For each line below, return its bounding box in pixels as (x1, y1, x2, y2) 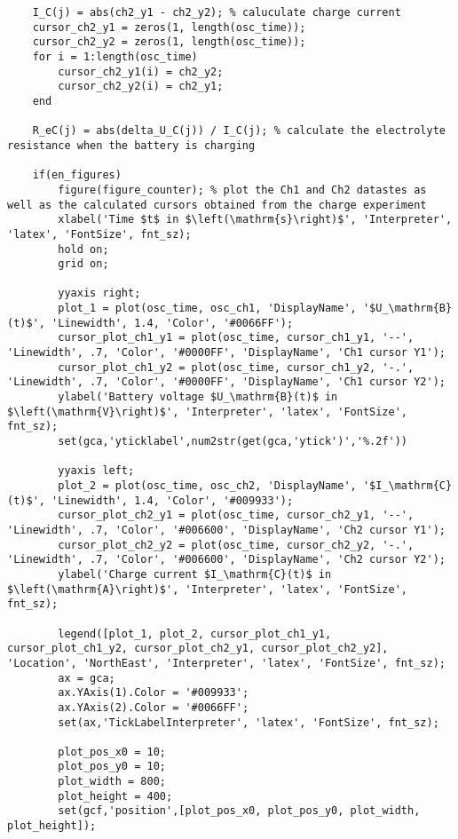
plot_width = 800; (58, 775, 166, 788)
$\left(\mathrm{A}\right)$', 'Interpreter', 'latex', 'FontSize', (7, 582, 408, 596)
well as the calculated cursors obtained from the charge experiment (7, 198, 427, 211)
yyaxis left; (58, 464, 135, 478)
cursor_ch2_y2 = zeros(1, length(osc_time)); (32, 36, 306, 49)
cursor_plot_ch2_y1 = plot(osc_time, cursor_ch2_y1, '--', (58, 509, 415, 522)
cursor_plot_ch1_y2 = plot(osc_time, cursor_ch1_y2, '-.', (58, 360, 415, 374)
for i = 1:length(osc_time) (32, 50, 198, 63)
